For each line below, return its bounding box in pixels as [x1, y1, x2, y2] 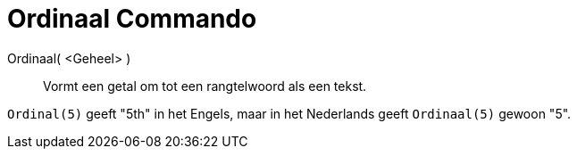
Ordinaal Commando [7, 4, 257, 34]
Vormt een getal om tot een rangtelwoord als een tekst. [43, 78, 367, 94]
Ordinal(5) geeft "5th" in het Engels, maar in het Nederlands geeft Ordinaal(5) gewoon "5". [7, 105, 572, 121]
